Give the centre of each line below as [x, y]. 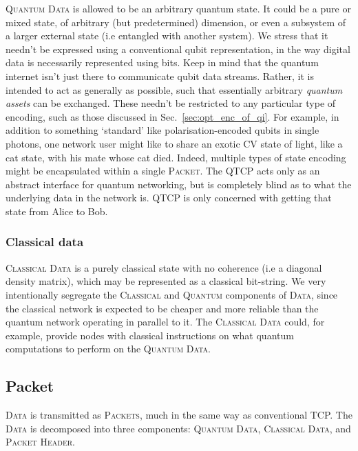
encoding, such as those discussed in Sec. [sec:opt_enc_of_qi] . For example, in [172, 116]
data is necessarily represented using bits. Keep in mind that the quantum [162, 62]
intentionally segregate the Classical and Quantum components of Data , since [172, 294]
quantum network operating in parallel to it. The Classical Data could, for [165, 322]
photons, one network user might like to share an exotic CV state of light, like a [174, 143]
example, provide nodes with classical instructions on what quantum [150, 335]
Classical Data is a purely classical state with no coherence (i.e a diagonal [164, 267]
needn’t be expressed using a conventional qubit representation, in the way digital [178, 49]
